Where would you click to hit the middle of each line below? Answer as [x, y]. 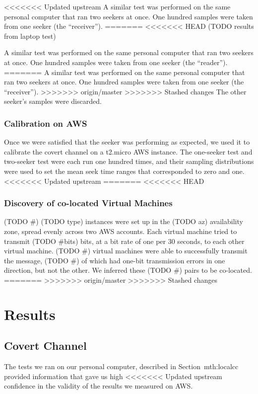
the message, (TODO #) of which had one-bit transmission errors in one [115, 260]
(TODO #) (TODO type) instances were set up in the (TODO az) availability [124, 221]
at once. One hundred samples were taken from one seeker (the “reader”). [116, 62]
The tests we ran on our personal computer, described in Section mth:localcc [121, 366]
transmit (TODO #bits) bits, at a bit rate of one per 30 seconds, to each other [124, 241]
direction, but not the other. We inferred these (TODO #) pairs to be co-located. [128, 270]
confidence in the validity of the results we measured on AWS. [98, 386]
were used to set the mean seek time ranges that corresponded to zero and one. [124, 171]
